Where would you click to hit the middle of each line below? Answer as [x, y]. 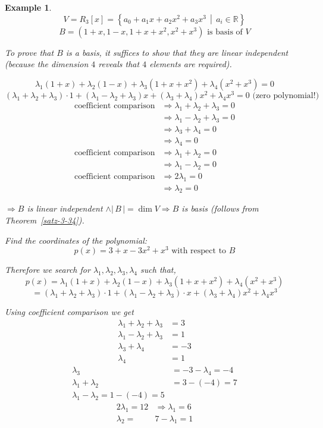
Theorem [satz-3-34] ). [45, 220]
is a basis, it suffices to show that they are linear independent [177, 52]
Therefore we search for [48, 270]
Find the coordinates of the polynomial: [76, 240]
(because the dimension [47, 64]
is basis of [225, 32]
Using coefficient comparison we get [69, 312]
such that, [158, 270]
